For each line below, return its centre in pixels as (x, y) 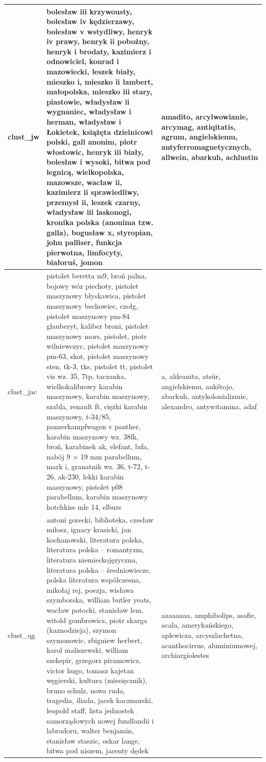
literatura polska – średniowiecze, (98, 569)
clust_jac (22, 391)
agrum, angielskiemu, (199, 137)
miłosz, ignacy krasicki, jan (89, 529)
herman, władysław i (84, 122)
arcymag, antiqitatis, (198, 126)
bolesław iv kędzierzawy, (90, 21)
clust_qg (21, 635)
